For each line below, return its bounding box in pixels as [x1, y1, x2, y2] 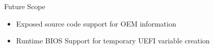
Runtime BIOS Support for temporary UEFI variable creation [16, 35, 210, 46]
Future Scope [4, 1, 45, 11]
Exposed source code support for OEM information [16, 18, 176, 29]
